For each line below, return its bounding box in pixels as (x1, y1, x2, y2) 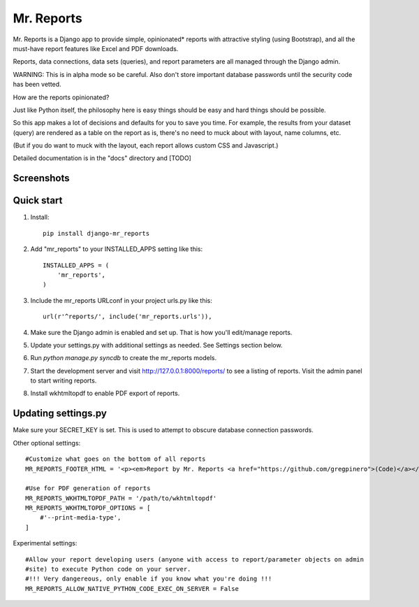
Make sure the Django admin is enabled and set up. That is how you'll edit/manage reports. (30, 328, 293, 336)
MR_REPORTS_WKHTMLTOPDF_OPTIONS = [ (25, 504, 151, 512)
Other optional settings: (13, 438, 81, 447)
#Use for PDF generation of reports (25, 485, 151, 492)
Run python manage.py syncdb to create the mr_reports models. (30, 354, 217, 362)
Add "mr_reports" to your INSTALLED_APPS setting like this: (30, 245, 203, 253)
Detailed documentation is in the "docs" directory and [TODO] (13, 154, 191, 162)
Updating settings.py (13, 408, 108, 420)
